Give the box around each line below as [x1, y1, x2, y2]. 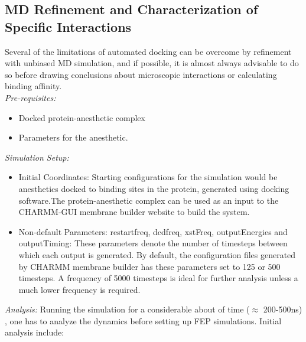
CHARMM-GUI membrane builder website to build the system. [18, 206, 250, 218]
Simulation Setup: [5, 151, 69, 163]
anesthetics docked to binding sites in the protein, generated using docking [18, 182, 289, 194]
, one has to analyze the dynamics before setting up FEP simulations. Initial [5, 314, 282, 327]
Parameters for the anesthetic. [18, 131, 128, 144]
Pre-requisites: [5, 91, 56, 103]
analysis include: [5, 326, 64, 338]
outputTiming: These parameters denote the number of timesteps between [18, 237, 288, 249]
